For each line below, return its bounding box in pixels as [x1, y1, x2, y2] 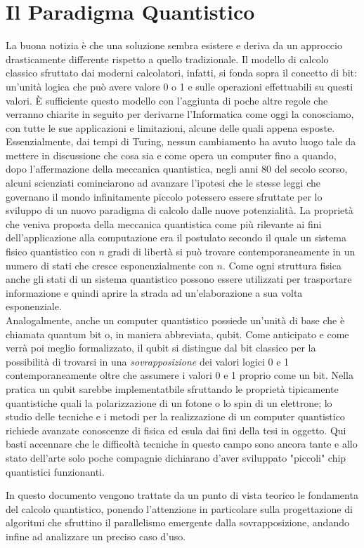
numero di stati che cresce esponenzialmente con [6, 258, 214, 272]
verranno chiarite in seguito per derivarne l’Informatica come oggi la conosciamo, [6, 107, 354, 121]
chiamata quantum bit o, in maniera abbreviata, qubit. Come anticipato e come [6, 326, 349, 341]
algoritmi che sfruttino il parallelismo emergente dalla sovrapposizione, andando [6, 515, 349, 530]
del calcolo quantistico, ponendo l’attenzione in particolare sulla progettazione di [6, 501, 353, 516]
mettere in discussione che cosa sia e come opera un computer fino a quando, [6, 147, 337, 162]
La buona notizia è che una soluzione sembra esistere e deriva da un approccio [6, 38, 342, 53]
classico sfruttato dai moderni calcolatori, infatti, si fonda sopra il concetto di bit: [6, 65, 357, 80]
